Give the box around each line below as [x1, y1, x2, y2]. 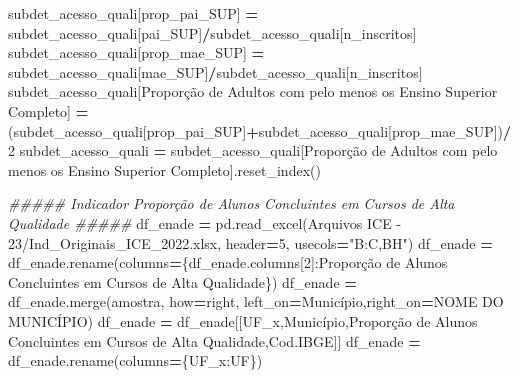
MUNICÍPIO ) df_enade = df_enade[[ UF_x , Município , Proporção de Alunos [8, 310, 478, 331]
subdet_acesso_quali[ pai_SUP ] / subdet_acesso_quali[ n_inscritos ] [8, 22, 417, 43]
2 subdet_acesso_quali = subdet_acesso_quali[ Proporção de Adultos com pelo [8, 140, 498, 161]
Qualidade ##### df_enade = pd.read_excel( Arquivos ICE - [8, 212, 402, 233]
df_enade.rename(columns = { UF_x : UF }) [8, 350, 263, 371]
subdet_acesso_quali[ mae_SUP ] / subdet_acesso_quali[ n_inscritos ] [8, 61, 423, 82]
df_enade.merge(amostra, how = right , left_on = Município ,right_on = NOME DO [8, 291, 504, 312]
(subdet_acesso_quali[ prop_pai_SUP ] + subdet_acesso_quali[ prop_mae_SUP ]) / [8, 120, 512, 141]
